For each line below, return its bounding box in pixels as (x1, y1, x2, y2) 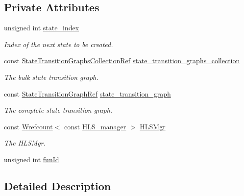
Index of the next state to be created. (4, 39, 113, 49)
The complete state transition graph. (4, 105, 113, 115)
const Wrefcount (4, 121, 53, 131)
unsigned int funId (4, 154, 59, 164)
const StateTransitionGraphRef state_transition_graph (4, 88, 171, 98)
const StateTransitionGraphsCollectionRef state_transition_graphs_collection (4, 55, 240, 66)
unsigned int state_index (4, 23, 79, 33)
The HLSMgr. (4, 138, 46, 148)
